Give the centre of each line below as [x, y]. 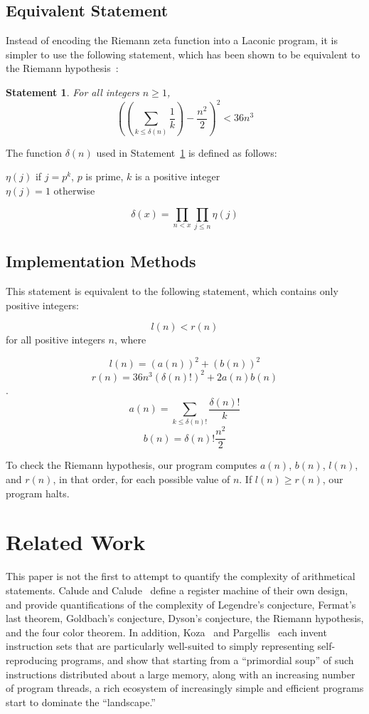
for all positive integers [55, 340]
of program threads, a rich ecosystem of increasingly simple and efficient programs [185, 688]
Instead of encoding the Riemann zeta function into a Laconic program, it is [172, 40]
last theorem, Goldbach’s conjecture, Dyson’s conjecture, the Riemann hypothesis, [185, 618]
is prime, [105, 176]
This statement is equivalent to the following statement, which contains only [172, 291]
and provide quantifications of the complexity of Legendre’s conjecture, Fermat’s [181, 604]
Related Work [76, 542]
